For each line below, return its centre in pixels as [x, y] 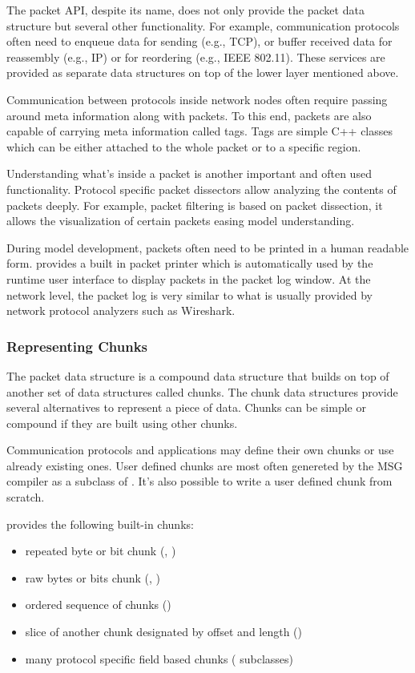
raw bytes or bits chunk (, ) [93, 577]
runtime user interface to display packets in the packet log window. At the [189, 278]
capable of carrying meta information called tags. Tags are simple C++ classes [200, 131]
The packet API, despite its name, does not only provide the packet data [185, 10]
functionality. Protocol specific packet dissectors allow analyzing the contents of [201, 189]
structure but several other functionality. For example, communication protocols [203, 25]
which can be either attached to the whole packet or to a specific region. [184, 146]
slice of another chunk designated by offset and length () [164, 632]
